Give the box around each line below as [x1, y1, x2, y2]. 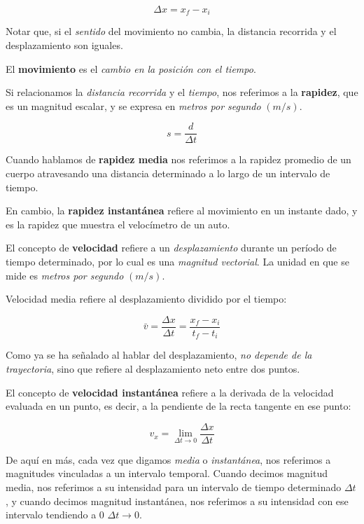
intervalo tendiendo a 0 [6, 507, 104, 522]
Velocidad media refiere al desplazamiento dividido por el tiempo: [6, 291, 287, 306]
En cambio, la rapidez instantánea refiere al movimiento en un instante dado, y [6, 203, 358, 218]
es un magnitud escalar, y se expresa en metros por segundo [6, 98, 261, 113]
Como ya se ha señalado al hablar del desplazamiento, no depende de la [6, 347, 312, 362]
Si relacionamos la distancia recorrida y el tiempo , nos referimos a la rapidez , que [6, 85, 358, 99]
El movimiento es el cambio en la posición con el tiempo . [6, 61, 256, 76]
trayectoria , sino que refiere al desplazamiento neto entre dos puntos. [6, 361, 300, 375]
